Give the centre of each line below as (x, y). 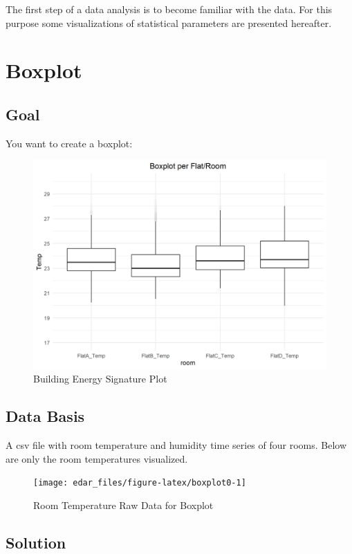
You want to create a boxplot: (69, 143)
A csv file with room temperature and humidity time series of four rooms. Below (176, 445)
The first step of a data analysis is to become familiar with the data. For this (169, 9)
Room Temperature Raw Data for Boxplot (123, 505)
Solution (36, 542)
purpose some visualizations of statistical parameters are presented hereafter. (169, 22)
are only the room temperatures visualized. (97, 458)
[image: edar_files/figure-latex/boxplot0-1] (140, 483)
